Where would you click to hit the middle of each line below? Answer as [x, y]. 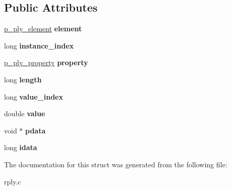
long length [23, 79]
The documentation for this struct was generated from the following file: [116, 164]
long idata [21, 147]
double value [25, 113]
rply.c [13, 181]
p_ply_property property [46, 62]
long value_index [34, 96]
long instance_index [39, 45]
